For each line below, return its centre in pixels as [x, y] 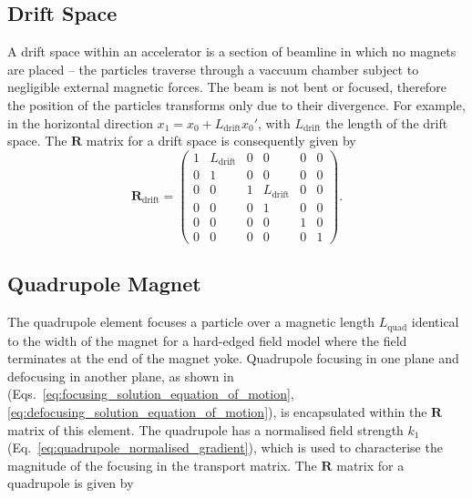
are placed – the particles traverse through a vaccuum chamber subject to [213, 69]
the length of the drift [387, 122]
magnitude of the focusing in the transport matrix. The [162, 465]
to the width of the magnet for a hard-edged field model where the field [207, 340]
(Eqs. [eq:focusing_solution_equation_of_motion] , [151, 394]
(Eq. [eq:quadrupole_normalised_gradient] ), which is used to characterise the [225, 447]
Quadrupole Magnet [104, 284]
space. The [37, 141]
